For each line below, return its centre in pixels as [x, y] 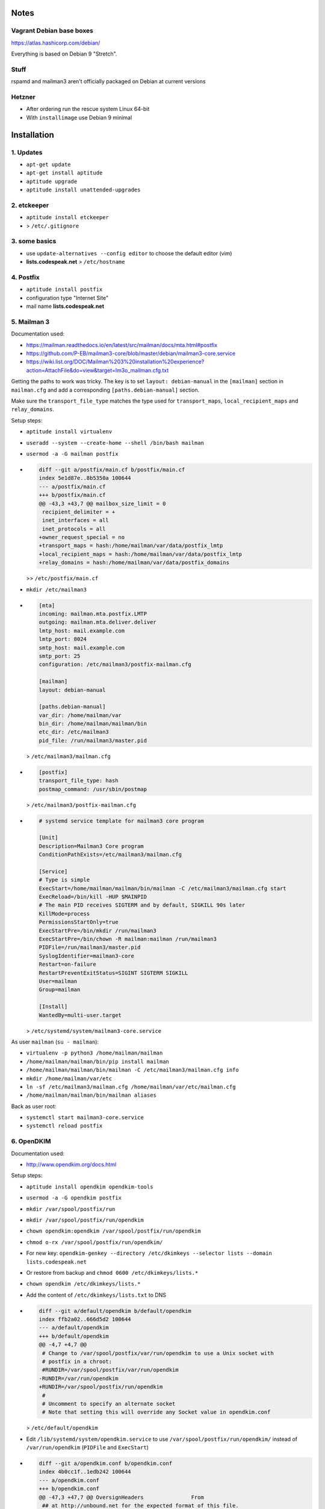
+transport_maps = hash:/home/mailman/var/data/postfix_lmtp [131, 546]
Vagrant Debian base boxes [52, 31]
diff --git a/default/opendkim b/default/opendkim [115, 1311]
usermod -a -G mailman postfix [72, 454]
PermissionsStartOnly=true [79, 922]
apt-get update [49, 164]
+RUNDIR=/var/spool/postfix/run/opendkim [101, 1387]
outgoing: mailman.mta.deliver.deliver [97, 622]
